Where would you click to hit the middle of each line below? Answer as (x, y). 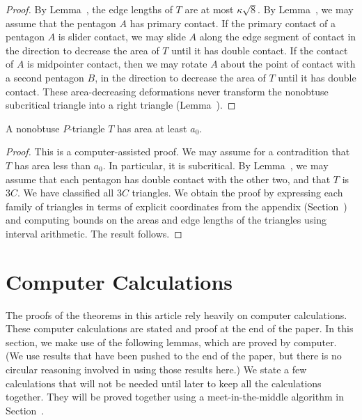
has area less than (52, 165)
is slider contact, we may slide (122, 37)
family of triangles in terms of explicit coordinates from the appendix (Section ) (176, 206)
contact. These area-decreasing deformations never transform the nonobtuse (167, 91)
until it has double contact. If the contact (260, 50)
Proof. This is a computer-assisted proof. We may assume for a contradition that (178, 151)
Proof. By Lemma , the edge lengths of (89, 9)
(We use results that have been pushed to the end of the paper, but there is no (174, 356)
